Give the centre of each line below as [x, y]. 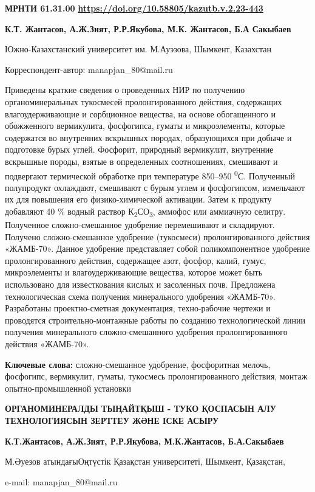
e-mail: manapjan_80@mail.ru [61, 481]
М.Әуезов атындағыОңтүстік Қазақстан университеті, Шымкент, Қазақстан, [145, 461]
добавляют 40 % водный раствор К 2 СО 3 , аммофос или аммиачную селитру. [145, 212]
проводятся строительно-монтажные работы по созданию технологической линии [155, 320]
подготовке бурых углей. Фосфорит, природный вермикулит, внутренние [139, 149]
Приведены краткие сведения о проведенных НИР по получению [125, 90]
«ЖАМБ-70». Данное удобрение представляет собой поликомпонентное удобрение [157, 248]
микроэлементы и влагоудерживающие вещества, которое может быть [134, 272]
